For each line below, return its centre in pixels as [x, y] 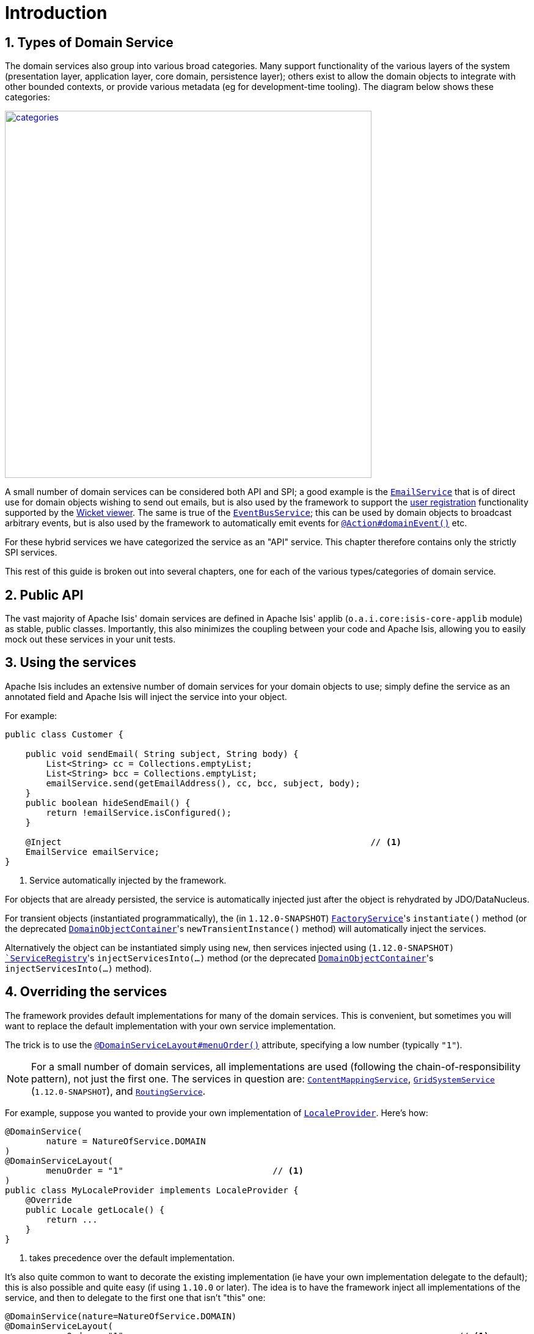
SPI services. [31, 553]
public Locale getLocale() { [95, 1209]
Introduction [56, 13]
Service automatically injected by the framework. [128, 880]
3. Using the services [71, 663]
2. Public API [44, 595]
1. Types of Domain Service [89, 42]
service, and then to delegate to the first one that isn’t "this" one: [135, 1297]
